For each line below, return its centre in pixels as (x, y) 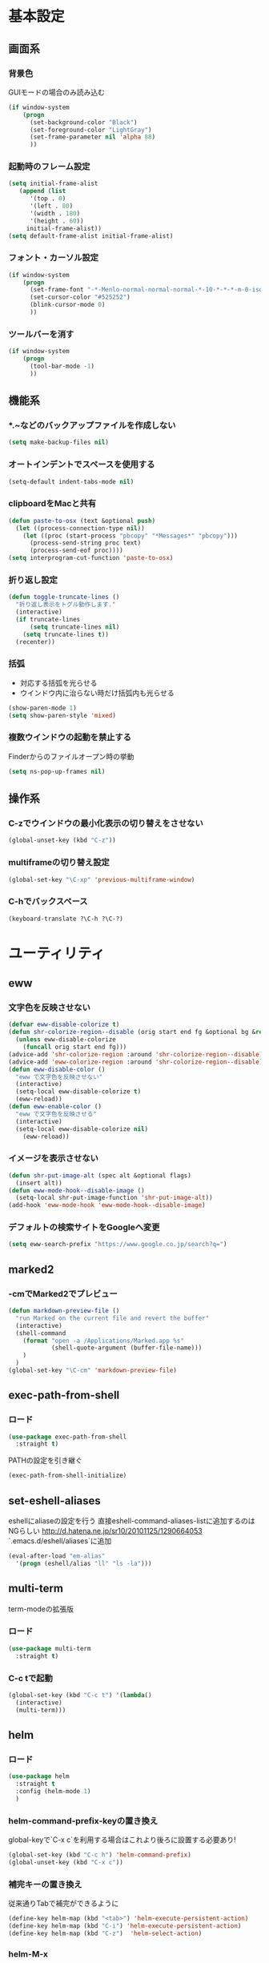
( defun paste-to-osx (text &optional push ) (82, 521)
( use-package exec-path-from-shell (68, 1437)
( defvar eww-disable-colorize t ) (64, 1025)
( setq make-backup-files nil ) (59, 442)
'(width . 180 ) (55, 213)
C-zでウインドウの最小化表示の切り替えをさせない (106, 823)
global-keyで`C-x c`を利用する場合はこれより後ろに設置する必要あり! (122, 1840)
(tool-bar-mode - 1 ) (62, 366)
